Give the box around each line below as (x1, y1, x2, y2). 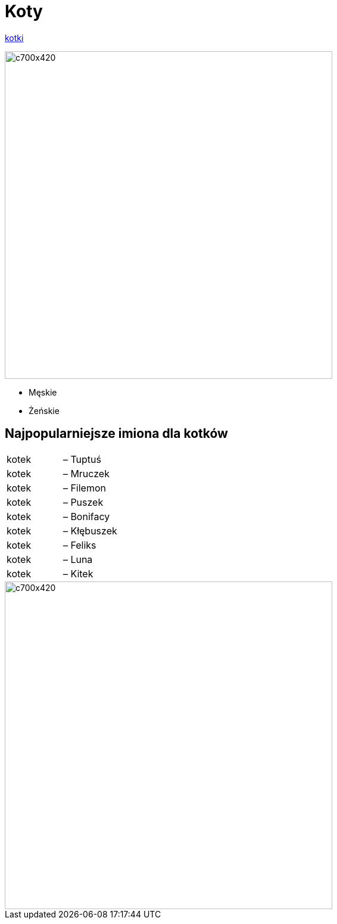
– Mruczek (63, 467, 110, 480)
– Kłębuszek (63, 524, 117, 537)
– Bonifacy (63, 510, 110, 522)
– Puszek (63, 496, 104, 508)
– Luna (63, 553, 93, 565)
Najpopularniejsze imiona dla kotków (5, 426, 228, 441)
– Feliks (63, 539, 96, 551)
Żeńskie (29, 405, 60, 416)
